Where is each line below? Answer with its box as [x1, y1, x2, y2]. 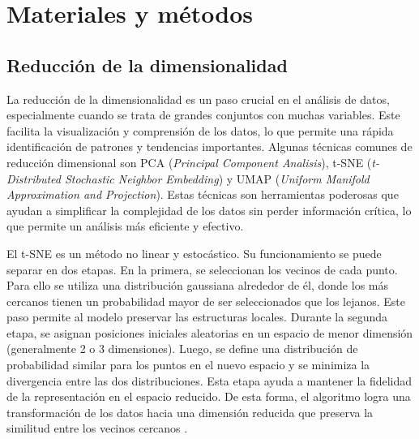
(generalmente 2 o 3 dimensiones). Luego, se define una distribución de [6, 340, 358, 357]
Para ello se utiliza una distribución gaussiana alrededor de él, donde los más [6, 277, 388, 294]
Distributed [6, 170, 61, 187]
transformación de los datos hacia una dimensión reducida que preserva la [6, 403, 374, 420]
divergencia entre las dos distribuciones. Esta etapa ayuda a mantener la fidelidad [6, 372, 413, 389]
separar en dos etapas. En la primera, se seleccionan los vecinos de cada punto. [6, 260, 398, 278]
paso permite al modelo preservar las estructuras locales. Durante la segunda [6, 308, 387, 325]
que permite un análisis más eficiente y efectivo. [6, 217, 244, 235]
